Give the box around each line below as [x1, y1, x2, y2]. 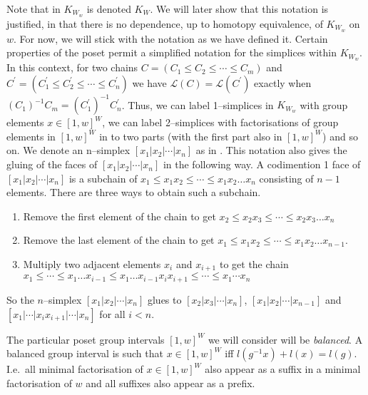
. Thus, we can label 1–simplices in [121, 97, 274, 112]
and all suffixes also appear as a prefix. [86, 375, 255, 390]
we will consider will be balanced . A [208, 332, 363, 347]
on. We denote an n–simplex [6, 143, 131, 158]
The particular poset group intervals [6, 332, 165, 347]
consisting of [259, 170, 314, 185]
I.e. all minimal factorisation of [6, 361, 143, 376]
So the [6, 292, 34, 307]
